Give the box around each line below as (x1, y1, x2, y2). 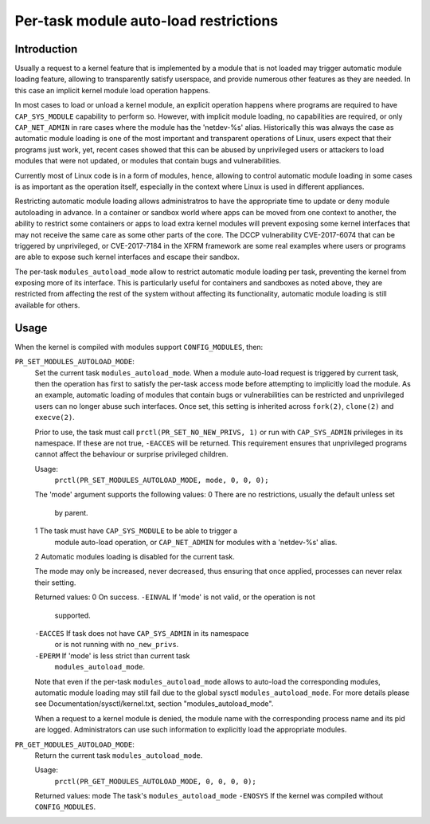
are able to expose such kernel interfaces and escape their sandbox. (14, 252, 240, 262)
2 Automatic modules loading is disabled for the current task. (34, 552, 235, 562)
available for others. (14, 300, 80, 310)
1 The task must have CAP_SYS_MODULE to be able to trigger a (34, 526, 238, 536)
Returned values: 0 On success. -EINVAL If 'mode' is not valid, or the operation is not (34, 592, 315, 602)
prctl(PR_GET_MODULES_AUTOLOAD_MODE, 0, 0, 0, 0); (54, 777, 256, 786)
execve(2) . (34, 413, 75, 422)
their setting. (34, 578, 76, 587)
